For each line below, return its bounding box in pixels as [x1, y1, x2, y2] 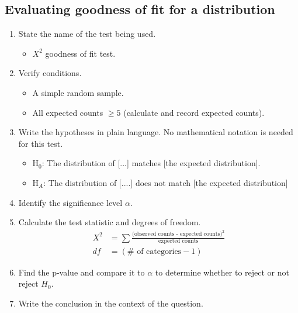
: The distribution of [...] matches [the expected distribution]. [41, 157, 261, 169]
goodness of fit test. [45, 47, 116, 59]
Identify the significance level [18, 196, 123, 208]
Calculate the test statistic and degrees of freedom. [18, 216, 201, 228]
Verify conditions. [18, 67, 82, 79]
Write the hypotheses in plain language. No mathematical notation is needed [18, 126, 293, 138]
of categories [137, 247, 182, 256]
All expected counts [32, 106, 103, 118]
